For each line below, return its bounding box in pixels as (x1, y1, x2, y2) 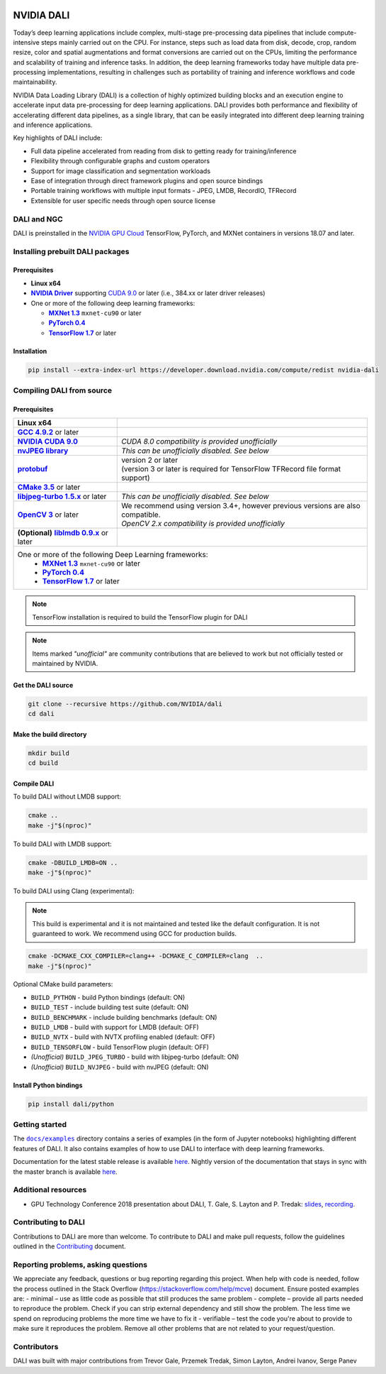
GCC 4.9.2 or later (17, 427, 79, 437)
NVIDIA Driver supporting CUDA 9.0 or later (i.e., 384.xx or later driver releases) (30, 289, 266, 297)
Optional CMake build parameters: (13, 980, 113, 989)
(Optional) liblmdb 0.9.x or (17, 528, 109, 538)
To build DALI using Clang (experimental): (13, 886, 135, 895)
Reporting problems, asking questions (13, 1260, 148, 1270)
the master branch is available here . (13, 1167, 118, 1176)
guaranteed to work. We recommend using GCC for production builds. (32, 930, 237, 938)
